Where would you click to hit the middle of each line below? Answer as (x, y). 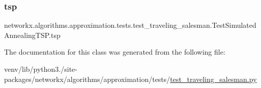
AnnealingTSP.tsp (32, 35)
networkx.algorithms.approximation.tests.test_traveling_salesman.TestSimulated (130, 25)
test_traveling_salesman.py (213, 79)
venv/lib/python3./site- (41, 69)
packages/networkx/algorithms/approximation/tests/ (87, 79)
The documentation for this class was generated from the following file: (115, 52)
